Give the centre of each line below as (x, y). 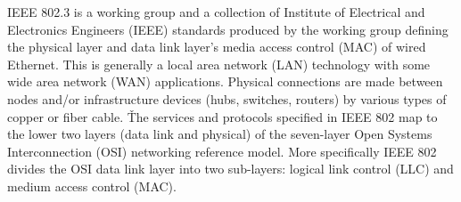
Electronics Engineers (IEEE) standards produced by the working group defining (228, 29)
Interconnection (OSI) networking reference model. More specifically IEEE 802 (222, 151)
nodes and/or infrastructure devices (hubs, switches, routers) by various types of (227, 98)
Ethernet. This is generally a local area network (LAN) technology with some (219, 64)
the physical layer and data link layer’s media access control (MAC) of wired (217, 47)
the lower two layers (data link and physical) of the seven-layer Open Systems (220, 134)
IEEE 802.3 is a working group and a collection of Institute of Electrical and (216, 12)
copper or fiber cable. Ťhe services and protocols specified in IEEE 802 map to (222, 116)
